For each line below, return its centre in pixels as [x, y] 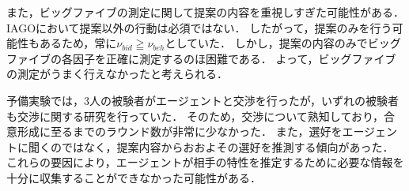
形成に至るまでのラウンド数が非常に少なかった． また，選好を [180, 131]
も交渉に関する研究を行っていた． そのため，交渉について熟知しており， [195, 116]
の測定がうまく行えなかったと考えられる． [117, 74]
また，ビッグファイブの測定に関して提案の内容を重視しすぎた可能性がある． [206, 12]
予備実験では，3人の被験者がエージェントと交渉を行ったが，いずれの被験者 [203, 100]
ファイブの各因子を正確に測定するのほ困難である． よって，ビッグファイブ [201, 58]
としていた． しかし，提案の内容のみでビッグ [283, 43]
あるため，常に [78, 43]
